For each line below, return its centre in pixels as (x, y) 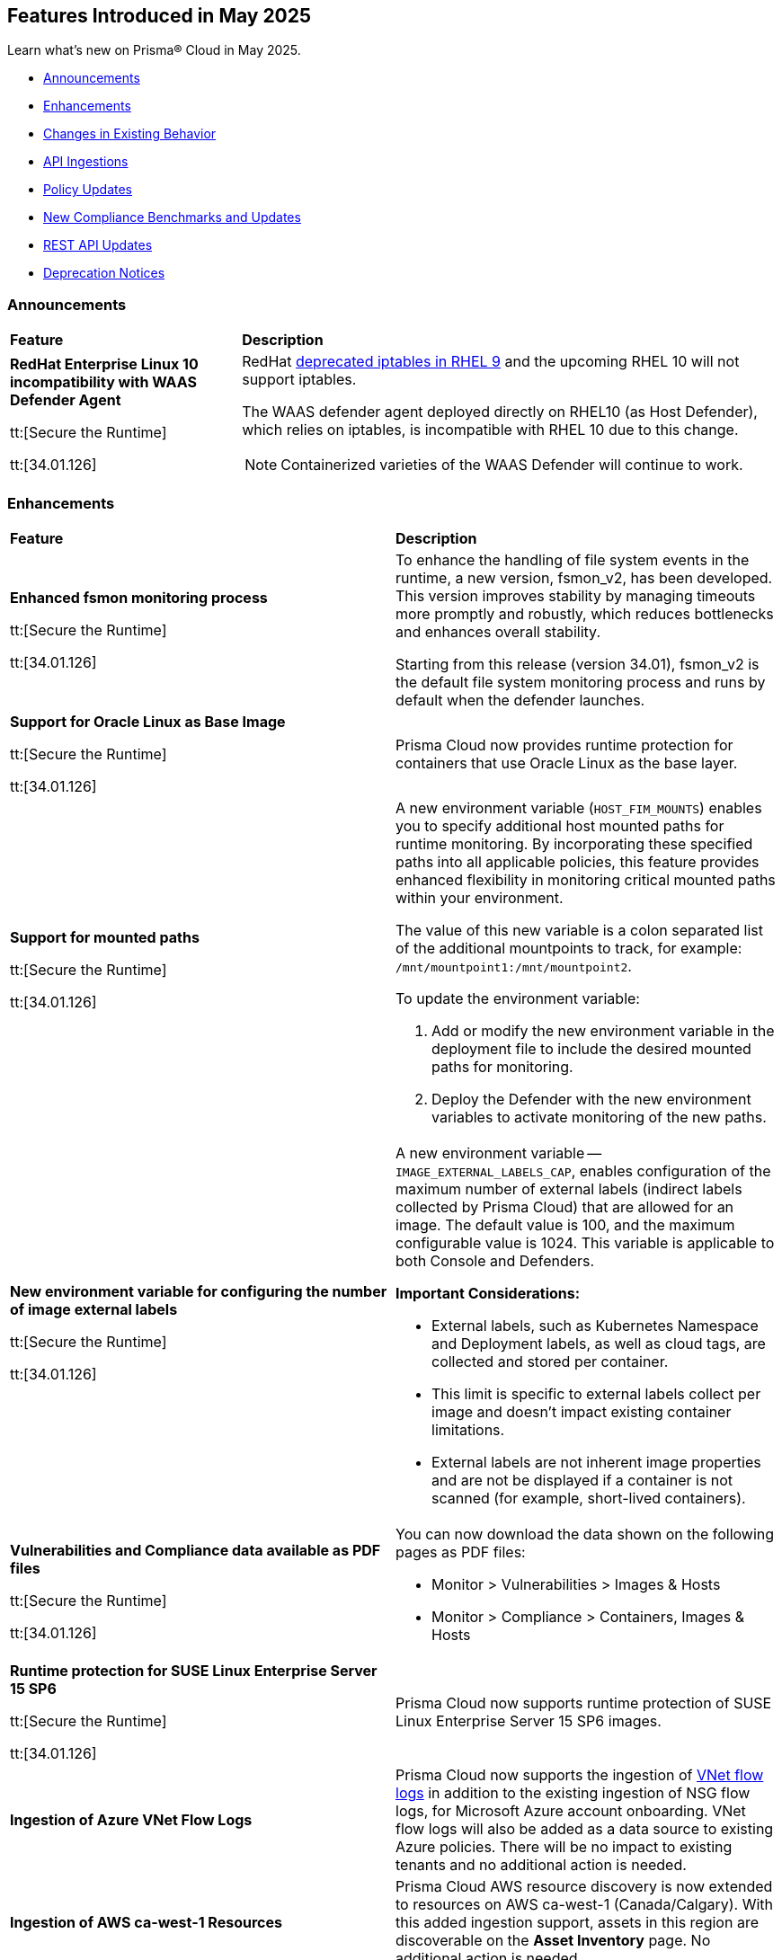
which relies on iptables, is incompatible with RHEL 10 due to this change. (490, 430)
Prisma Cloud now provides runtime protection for (564, 745)
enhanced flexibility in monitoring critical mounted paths (586, 879)
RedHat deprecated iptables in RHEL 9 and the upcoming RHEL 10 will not (491, 362)
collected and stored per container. (550, 1361)
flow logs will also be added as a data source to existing (585, 1828)
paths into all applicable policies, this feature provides (578, 861)
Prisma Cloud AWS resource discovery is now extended (584, 1886)
